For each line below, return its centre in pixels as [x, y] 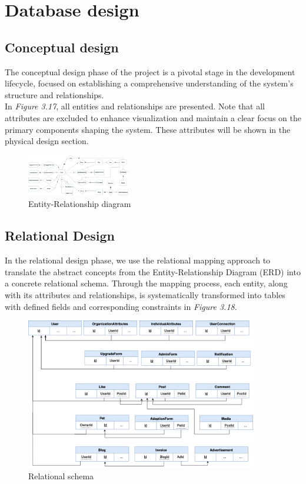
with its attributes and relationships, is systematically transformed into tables [145, 295]
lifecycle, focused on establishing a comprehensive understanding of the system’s [149, 83]
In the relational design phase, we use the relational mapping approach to [138, 260]
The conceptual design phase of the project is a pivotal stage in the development [150, 71]
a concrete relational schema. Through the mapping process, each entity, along [146, 283]
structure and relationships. [54, 94]
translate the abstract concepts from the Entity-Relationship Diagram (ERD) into [153, 271]
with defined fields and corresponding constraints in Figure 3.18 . [121, 306]
